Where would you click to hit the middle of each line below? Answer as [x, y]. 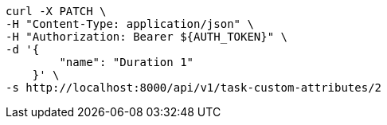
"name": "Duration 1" [127, 62]
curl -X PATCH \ [56, 11]
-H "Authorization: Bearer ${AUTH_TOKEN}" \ [147, 37]
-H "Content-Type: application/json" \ [130, 24]
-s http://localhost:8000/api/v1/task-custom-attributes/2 [194, 88]
